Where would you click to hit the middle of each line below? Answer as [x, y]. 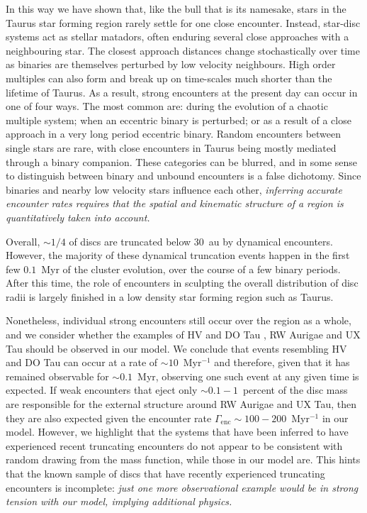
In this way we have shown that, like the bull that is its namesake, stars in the [176, 9]
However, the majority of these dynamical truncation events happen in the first [178, 255]
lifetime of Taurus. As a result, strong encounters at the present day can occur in [182, 92]
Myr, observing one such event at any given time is [248, 376]
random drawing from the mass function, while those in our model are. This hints [183, 459]
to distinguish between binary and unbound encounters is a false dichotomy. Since [183, 176]
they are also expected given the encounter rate [109, 418]
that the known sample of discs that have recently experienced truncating [165, 473]
